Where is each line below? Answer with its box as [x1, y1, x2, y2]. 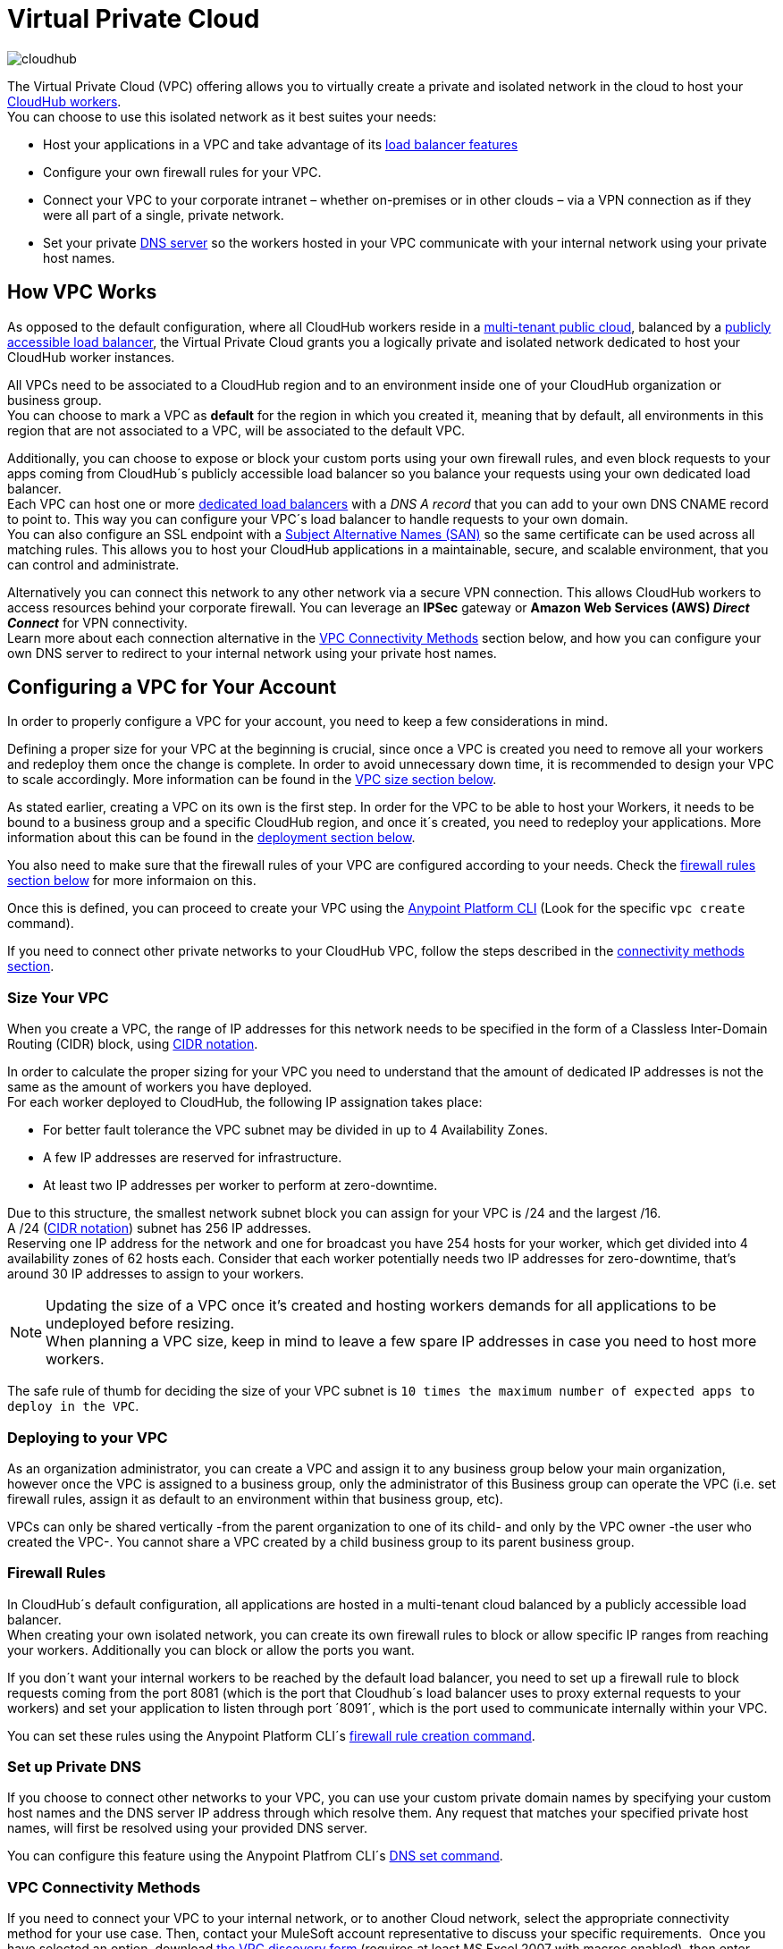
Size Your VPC [7, 988, 109, 1007]
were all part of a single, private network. [43, 207, 284, 223]
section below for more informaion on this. [7, 873, 257, 889]
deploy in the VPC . [7, 1398, 139, 1414]
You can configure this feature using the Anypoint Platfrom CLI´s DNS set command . [7, 1848, 503, 1864]
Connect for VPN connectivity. [7, 614, 188, 630]
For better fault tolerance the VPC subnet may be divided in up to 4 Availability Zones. [43, 1122, 548, 1138]
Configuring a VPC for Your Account [7, 676, 337, 699]
